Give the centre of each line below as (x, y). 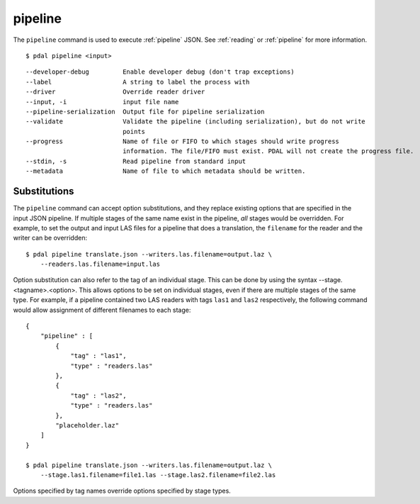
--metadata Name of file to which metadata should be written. (166, 171)
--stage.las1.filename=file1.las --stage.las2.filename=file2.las (158, 475)
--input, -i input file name (102, 102)
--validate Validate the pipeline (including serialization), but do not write (196, 122)
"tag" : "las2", (98, 396)
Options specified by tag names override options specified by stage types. (122, 491)
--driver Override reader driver (115, 92)
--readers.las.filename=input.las (100, 264)
